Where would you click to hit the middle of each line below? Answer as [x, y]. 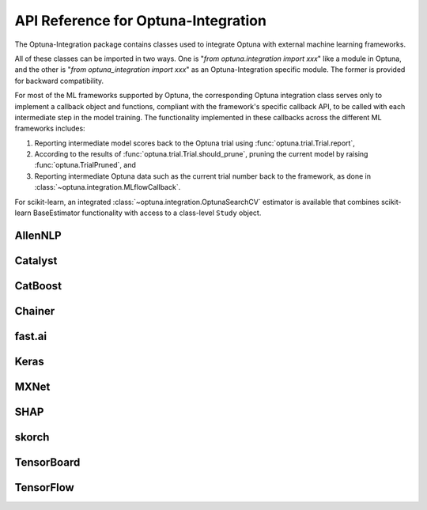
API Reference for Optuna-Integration [140, 21]
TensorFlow [44, 487]
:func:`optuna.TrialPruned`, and [85, 165]
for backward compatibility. [59, 81]
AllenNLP [38, 235]
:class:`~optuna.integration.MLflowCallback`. [108, 187]
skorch [32, 437]
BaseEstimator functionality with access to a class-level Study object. [147, 213]
